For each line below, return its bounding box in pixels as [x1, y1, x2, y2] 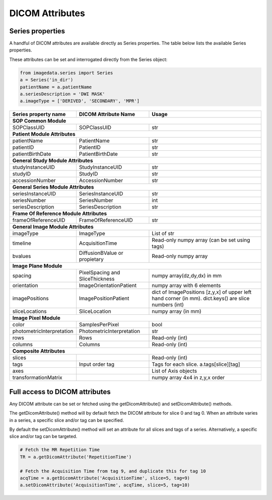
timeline [12, 240, 31, 247]
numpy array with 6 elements [152, 282, 221, 289]
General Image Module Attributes [12, 224, 94, 231]
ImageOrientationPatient [79, 282, 137, 289]
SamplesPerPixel [79, 321, 119, 328]
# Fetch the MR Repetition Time [20, 447, 100, 453]
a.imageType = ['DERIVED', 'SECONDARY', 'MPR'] [20, 98, 140, 104]
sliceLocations [12, 308, 47, 315]
